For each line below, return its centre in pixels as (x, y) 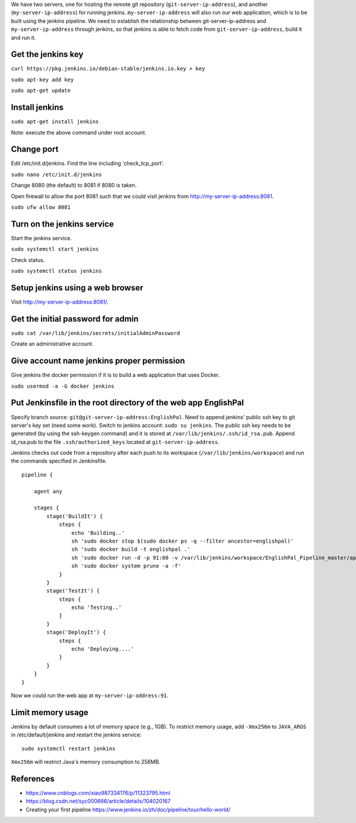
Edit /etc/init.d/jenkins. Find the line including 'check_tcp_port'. (88, 164)
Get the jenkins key (47, 54)
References (33, 779)
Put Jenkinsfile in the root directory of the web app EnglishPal (128, 403)
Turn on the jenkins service (62, 224)
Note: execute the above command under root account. (79, 132)
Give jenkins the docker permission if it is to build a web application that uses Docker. (115, 375)
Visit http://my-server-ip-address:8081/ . (60, 302)
